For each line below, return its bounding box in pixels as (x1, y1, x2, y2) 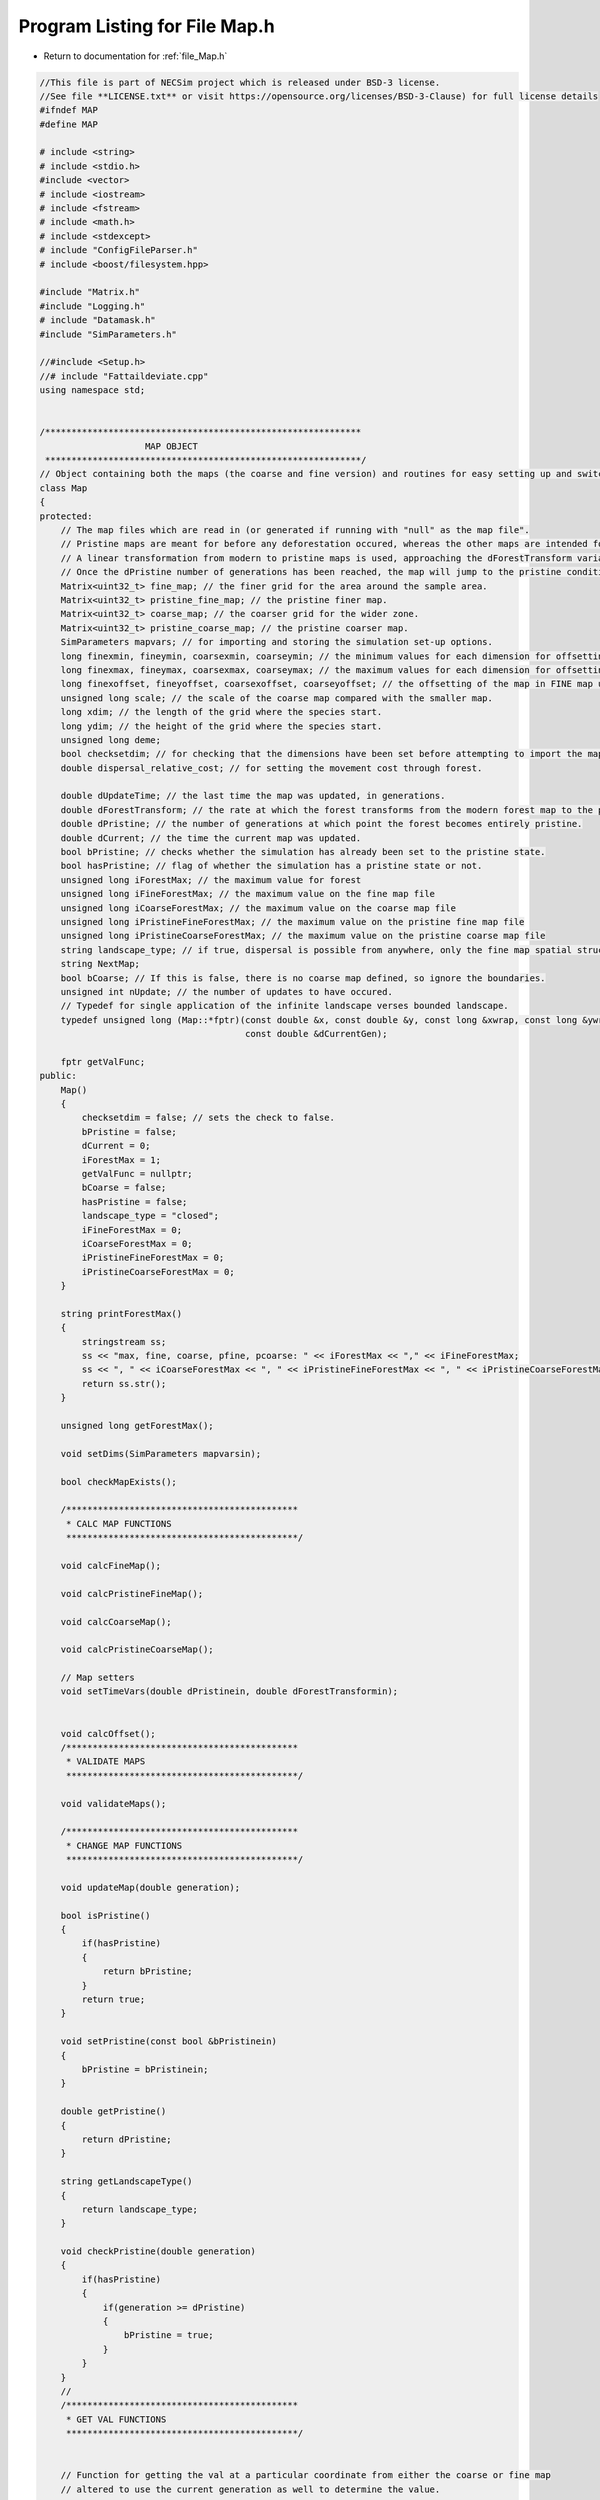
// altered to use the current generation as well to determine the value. (60, 2483, 441, 2495)
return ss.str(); (81, 1378, 167, 1389)
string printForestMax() (60, 1308, 183, 1319)
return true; (81, 1994, 146, 2005)
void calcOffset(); (60, 1728, 157, 1739)
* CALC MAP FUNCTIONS (65, 1518, 172, 1529)
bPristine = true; (123, 2330, 214, 2341)
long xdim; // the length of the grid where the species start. (60, 706, 383, 718)
